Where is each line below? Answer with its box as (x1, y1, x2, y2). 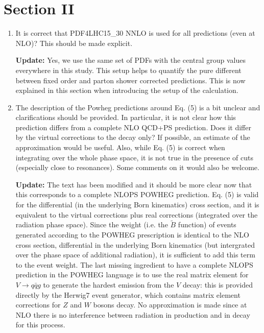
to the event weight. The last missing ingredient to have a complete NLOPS (15, 259, 253, 270)
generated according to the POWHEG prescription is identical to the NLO (15, 229, 249, 240)
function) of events (178, 219, 236, 230)
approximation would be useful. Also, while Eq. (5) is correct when (15, 142, 225, 153)
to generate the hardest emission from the (43, 279, 174, 290)
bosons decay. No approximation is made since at (93, 299, 247, 310)
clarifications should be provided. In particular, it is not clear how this (15, 112, 236, 123)
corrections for (15, 299, 61, 310)
